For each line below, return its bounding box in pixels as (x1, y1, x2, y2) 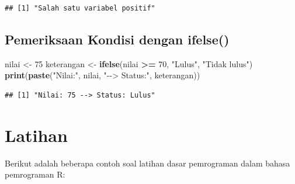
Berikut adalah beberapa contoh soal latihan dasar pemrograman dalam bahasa (5, 157, 290, 169)
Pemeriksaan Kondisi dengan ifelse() (5, 30, 230, 48)
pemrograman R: (5, 168, 65, 180)
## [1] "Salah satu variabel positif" (5, 4, 155, 12)
